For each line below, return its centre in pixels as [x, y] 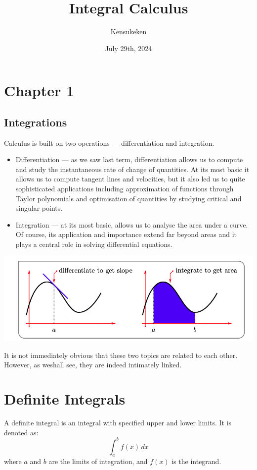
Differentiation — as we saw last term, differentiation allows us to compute [129, 159]
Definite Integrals [65, 399]
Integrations [36, 122]
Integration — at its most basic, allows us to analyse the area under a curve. [132, 224]
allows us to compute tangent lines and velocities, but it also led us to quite [130, 179]
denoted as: [21, 432]
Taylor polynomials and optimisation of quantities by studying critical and [128, 198]
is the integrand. [196, 461]
